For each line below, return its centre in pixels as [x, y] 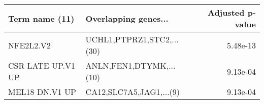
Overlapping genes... [127, 18]
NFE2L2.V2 [29, 45]
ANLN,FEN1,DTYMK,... [130, 65]
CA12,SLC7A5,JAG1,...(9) [133, 92]
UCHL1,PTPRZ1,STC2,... [132, 39]
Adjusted [226, 12]
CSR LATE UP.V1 [42, 65]
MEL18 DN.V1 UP [42, 92]
